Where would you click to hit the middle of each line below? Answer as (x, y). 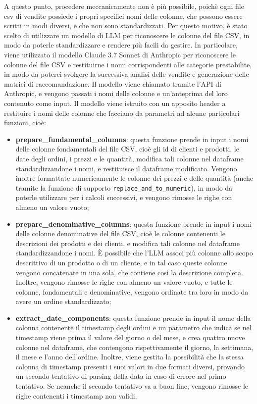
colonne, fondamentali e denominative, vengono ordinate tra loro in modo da (132, 291)
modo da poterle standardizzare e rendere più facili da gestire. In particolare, (121, 45)
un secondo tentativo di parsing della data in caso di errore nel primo (121, 376)
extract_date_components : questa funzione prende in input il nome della (133, 318)
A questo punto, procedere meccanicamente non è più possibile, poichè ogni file (124, 6)
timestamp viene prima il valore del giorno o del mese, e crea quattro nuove (130, 337)
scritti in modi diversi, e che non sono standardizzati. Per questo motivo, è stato (126, 25)
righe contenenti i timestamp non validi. (76, 395)
